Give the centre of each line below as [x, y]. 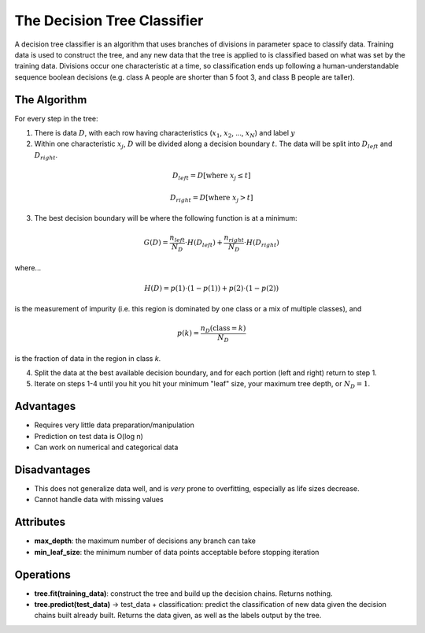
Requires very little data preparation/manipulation [114, 425]
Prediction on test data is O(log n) [89, 436]
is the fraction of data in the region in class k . [88, 358]
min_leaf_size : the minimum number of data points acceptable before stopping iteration [177, 552]
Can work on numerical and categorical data [106, 447]
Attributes [40, 522]
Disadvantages [52, 469]
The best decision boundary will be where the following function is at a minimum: [166, 218]
